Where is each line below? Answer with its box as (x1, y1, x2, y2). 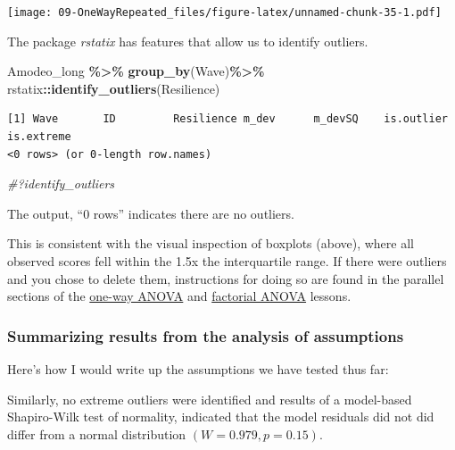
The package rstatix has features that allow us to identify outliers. (7, 31, 368, 50)
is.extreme (7, 130, 71, 144)
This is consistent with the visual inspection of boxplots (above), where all (7, 234, 414, 253)
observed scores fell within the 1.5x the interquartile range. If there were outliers (7, 252, 447, 270)
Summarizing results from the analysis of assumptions (7, 324, 404, 346)
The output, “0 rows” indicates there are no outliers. (7, 204, 294, 222)
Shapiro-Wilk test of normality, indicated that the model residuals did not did (7, 407, 434, 426)
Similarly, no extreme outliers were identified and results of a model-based (7, 389, 412, 408)
